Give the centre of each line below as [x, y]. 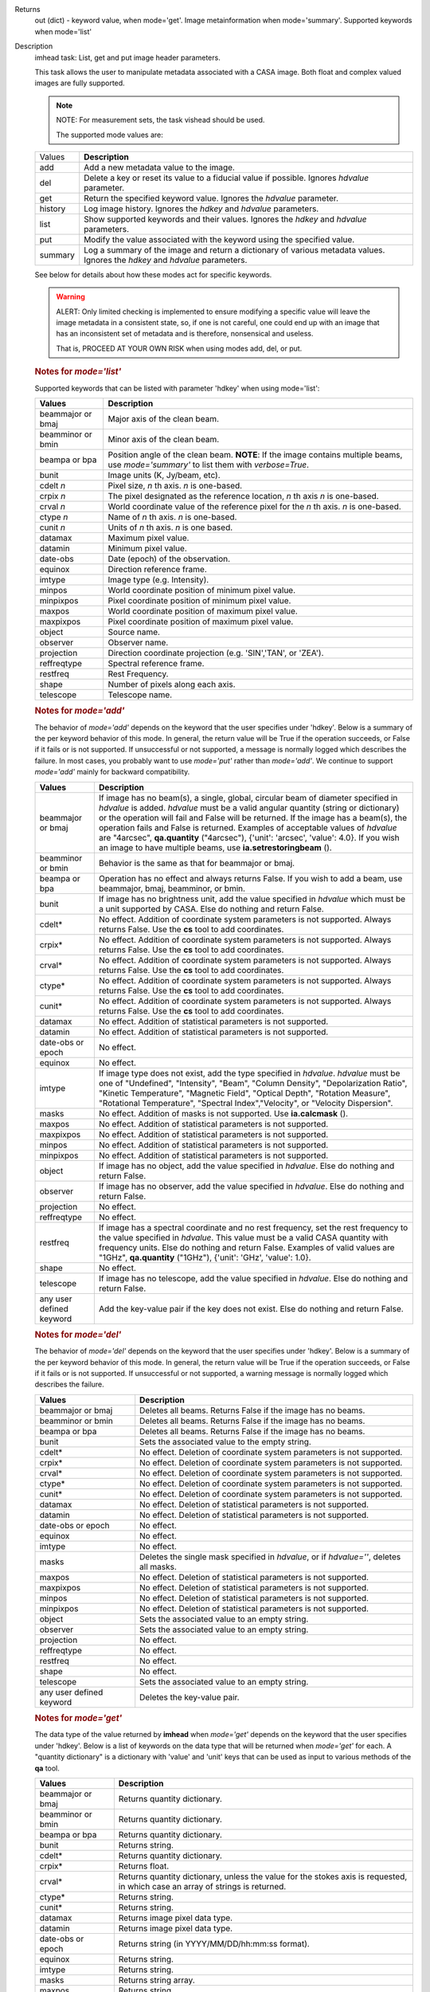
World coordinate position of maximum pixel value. [203, 611]
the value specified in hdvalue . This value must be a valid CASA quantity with [243, 1237]
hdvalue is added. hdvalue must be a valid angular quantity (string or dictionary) [249, 807]
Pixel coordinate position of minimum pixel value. [199, 600]
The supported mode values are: [109, 135]
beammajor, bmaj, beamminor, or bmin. [172, 888]
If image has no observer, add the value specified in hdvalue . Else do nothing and [251, 1186]
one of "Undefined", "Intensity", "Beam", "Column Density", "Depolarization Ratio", [253, 1083]
